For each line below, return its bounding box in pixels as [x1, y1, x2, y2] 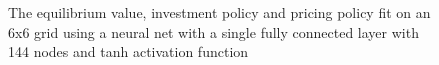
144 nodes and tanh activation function [8, 41, 249, 62]
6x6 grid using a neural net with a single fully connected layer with [8, 21, 419, 42]
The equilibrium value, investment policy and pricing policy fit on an [8, 2, 431, 22]
